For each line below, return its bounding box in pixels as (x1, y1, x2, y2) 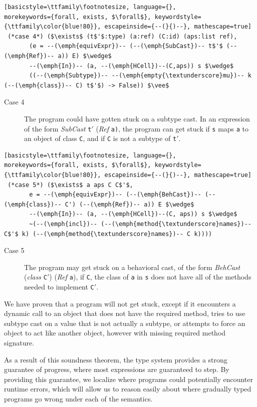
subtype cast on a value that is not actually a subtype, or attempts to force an (4, 317, 245, 328)
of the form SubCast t (24, 123, 92, 133)
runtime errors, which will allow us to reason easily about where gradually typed (4, 383, 251, 394)
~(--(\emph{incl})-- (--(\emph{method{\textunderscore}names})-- (29, 220, 251, 227)
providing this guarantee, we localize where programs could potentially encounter (4, 373, 253, 384)
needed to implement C (24, 281, 94, 292)
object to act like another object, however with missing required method (4, 327, 226, 338)
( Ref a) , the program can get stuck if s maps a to (96, 123, 249, 133)
